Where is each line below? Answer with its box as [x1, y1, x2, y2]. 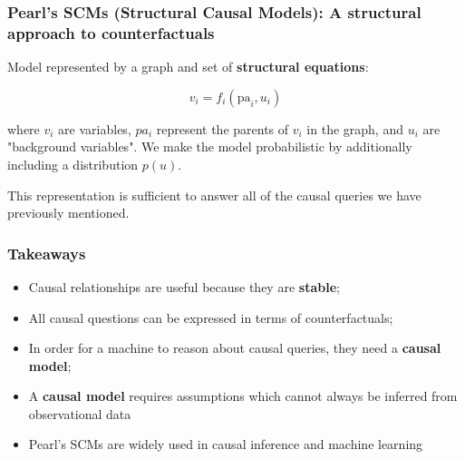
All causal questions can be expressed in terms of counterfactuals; [28, 308, 393, 327]
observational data [28, 404, 131, 423]
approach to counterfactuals [7, 21, 215, 44]
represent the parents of [156, 119, 289, 138]
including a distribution [7, 154, 139, 173]
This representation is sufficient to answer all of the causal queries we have [7, 185, 421, 204]
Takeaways [7, 241, 86, 264]
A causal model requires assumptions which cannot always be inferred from [28, 386, 458, 405]
